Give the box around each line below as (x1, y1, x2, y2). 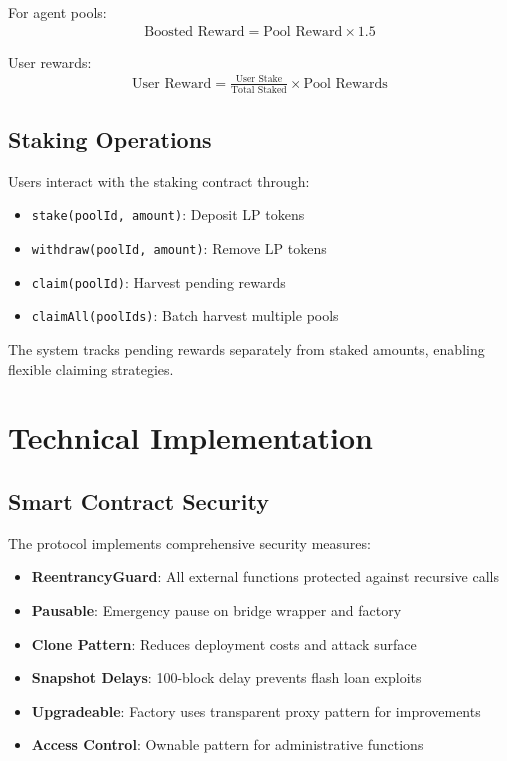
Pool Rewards (303, 76, 388, 91)
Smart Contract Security (8, 485, 269, 516)
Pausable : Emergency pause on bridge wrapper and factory (31, 599, 402, 620)
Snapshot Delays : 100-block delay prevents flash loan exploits (31, 667, 422, 688)
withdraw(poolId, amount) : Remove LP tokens (31, 238, 327, 259)
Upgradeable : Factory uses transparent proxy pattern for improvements (31, 700, 481, 721)
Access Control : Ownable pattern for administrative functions (31, 734, 424, 755)
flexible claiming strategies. (8, 358, 174, 379)
